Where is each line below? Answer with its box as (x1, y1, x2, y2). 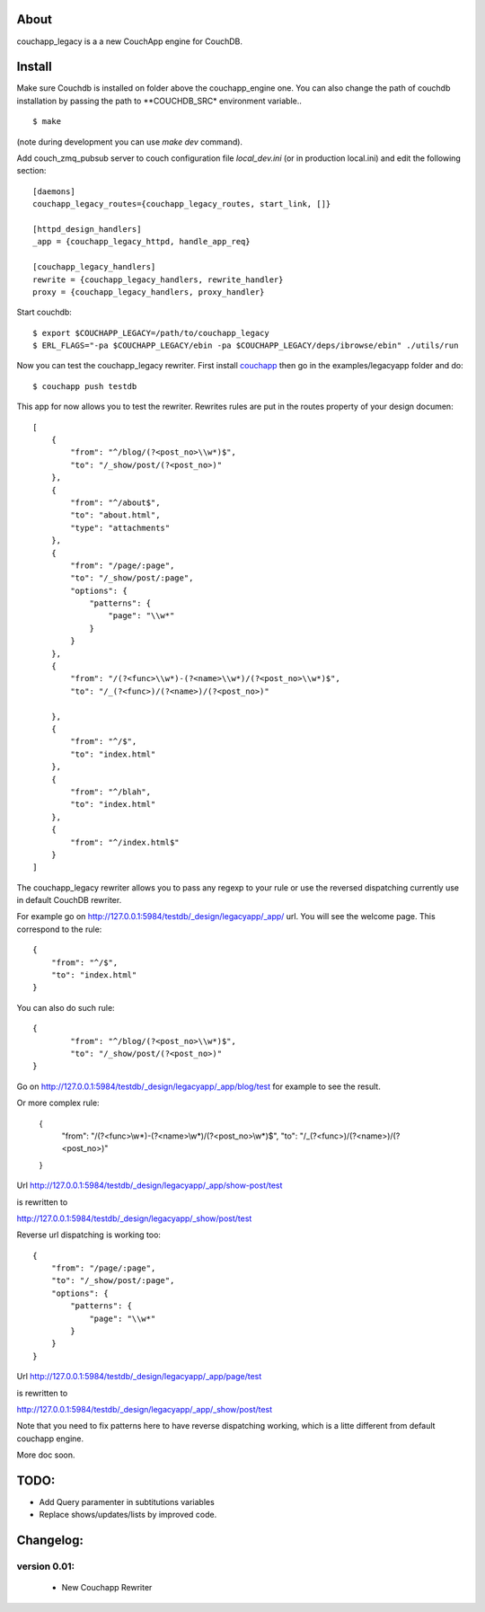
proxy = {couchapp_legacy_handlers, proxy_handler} (32, 287, 265, 297)
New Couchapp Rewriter (61, 1582, 153, 1593)
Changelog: (16, 1533, 84, 1548)
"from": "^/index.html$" (70, 837, 180, 847)
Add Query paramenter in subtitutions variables (39, 1497, 215, 1508)
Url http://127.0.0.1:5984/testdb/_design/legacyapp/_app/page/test (16, 1371, 262, 1382)
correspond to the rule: (16, 924, 102, 934)
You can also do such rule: (16, 1002, 116, 1013)
